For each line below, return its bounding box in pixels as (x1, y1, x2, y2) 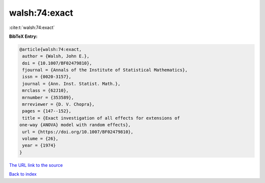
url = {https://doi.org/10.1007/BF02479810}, (22, 129, 133, 134)
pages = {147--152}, (22, 108, 72, 114)
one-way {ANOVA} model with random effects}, (19, 122, 131, 128)
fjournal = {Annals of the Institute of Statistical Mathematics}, (22, 67, 188, 73)
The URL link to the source (9, 162, 63, 168)
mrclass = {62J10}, (22, 88, 69, 93)
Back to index (9, 171, 37, 177)
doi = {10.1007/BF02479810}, (22, 60, 92, 66)
